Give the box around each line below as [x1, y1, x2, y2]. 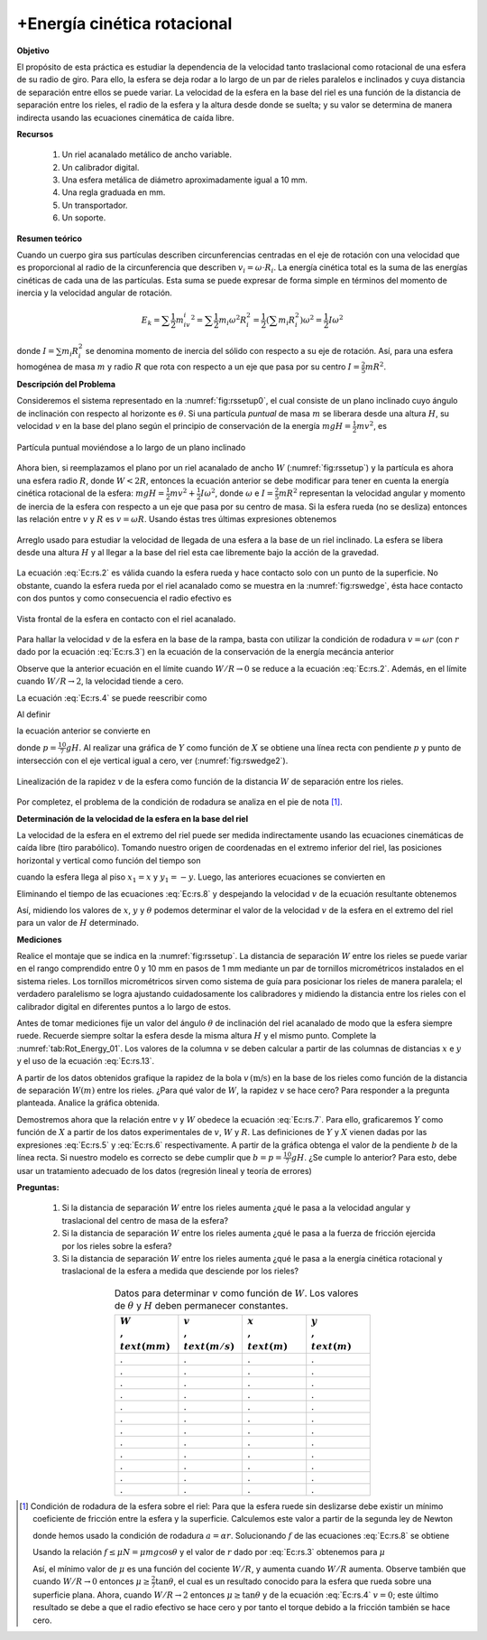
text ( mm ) [119, 1340, 170, 1352]
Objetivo [16, 45, 50, 56]
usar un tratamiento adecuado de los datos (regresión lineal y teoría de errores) [16, 1165, 313, 1176]
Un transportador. [61, 200, 128, 210]
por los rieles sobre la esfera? [61, 1240, 172, 1251]
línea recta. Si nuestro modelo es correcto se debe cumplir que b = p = [16, 1151, 282, 1162]
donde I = [16, 345, 55, 356]
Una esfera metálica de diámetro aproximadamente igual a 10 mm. [61, 174, 308, 185]
